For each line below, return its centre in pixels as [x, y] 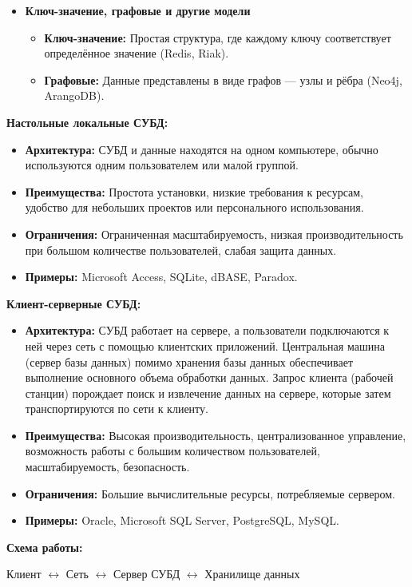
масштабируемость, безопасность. [107, 467]
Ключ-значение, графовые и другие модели [138, 10]
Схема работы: [45, 547]
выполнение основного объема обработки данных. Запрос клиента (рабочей [209, 377]
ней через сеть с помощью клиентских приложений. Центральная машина [205, 345]
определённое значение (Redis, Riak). [137, 53]
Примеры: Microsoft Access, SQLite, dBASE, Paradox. [161, 277]
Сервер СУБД [147, 574]
